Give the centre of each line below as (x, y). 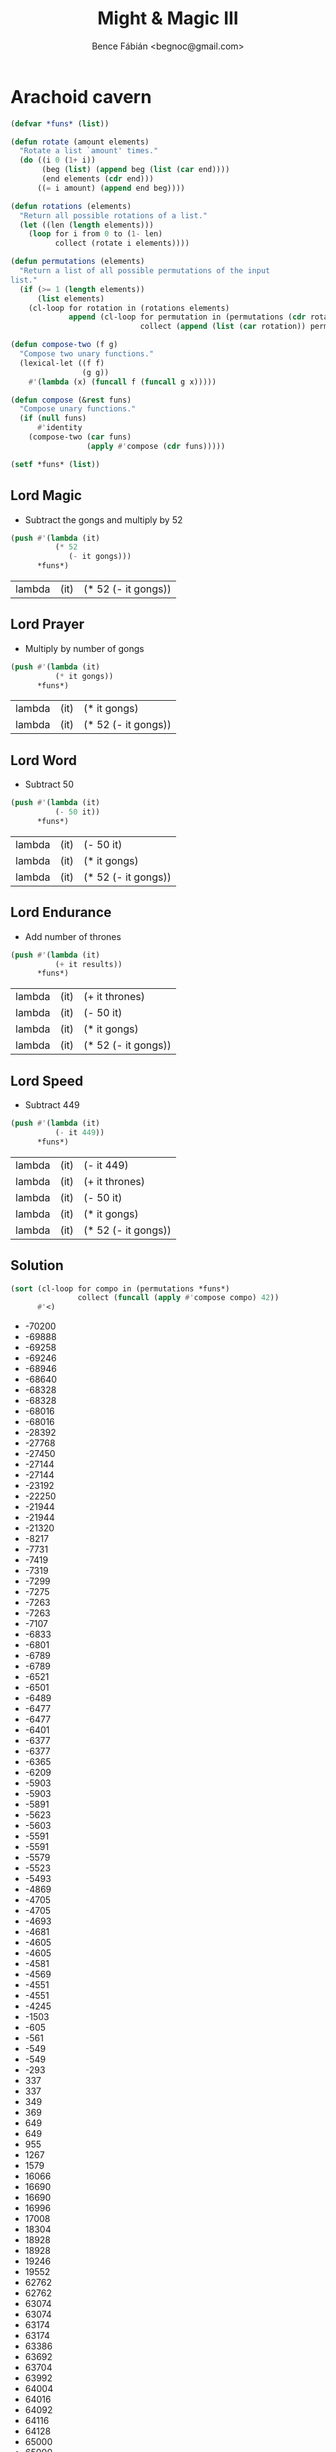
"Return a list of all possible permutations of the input (145, 271)
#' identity (59, 428)
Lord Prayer (47, 624)
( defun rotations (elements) (71, 206)
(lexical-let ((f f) (62, 363)
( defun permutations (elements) (77, 262)
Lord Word (43, 760)
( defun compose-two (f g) (64, 345)
